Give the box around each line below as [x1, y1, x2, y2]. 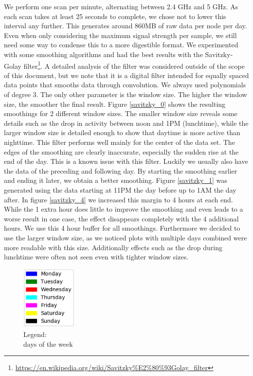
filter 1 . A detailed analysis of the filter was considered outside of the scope [23, 59, 245, 71]
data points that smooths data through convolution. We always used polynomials [4, 79, 246, 90]
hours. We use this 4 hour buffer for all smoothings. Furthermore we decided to [4, 223, 240, 233]
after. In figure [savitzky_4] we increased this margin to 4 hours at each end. [4, 194, 233, 204]
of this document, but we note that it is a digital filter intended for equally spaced [4, 70, 249, 80]
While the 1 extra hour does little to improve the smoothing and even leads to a [4, 204, 243, 214]
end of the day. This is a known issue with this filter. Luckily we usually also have [4, 156, 248, 166]
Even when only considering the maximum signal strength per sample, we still [4, 30, 237, 40]
